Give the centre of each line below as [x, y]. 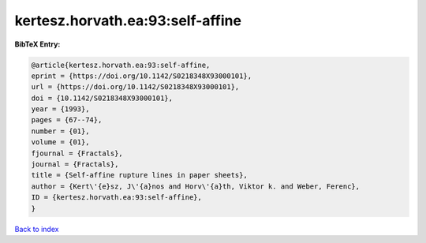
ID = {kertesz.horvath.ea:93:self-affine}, [117, 198]
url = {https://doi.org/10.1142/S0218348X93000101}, [135, 87]
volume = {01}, [60, 142]
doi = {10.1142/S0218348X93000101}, [102, 98]
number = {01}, [60, 131]
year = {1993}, [60, 109]
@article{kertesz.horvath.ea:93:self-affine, [121, 65]
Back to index [37, 229]
